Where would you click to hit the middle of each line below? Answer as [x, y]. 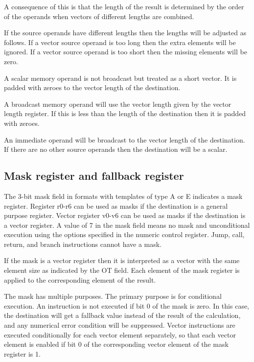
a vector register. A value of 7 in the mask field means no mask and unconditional [127, 225]
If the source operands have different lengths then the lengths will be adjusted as [125, 33]
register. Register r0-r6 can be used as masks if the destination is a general [116, 205]
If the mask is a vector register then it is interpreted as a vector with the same [122, 260]
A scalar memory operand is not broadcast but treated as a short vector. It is [120, 78]
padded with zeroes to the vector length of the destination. [92, 87]
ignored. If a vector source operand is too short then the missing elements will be [126, 52]
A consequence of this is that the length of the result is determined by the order [124, 6]
